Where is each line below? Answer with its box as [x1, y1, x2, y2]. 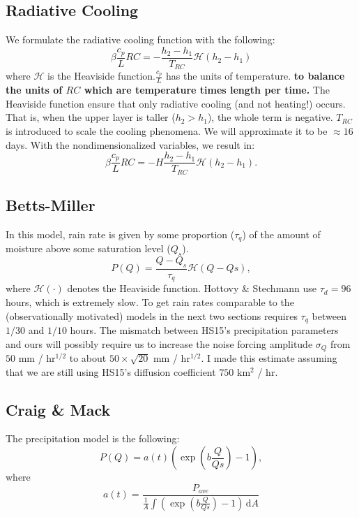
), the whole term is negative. [207, 110, 333, 124]
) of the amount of [242, 226, 321, 241]
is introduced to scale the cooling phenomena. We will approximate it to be [6, 123, 328, 138]
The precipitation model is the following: [6, 431, 180, 446]
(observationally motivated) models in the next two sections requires [6, 308, 298, 323]
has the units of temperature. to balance [166, 68, 345, 83]
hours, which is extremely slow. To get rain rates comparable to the [6, 294, 294, 309]
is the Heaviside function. [47, 68, 156, 83]
